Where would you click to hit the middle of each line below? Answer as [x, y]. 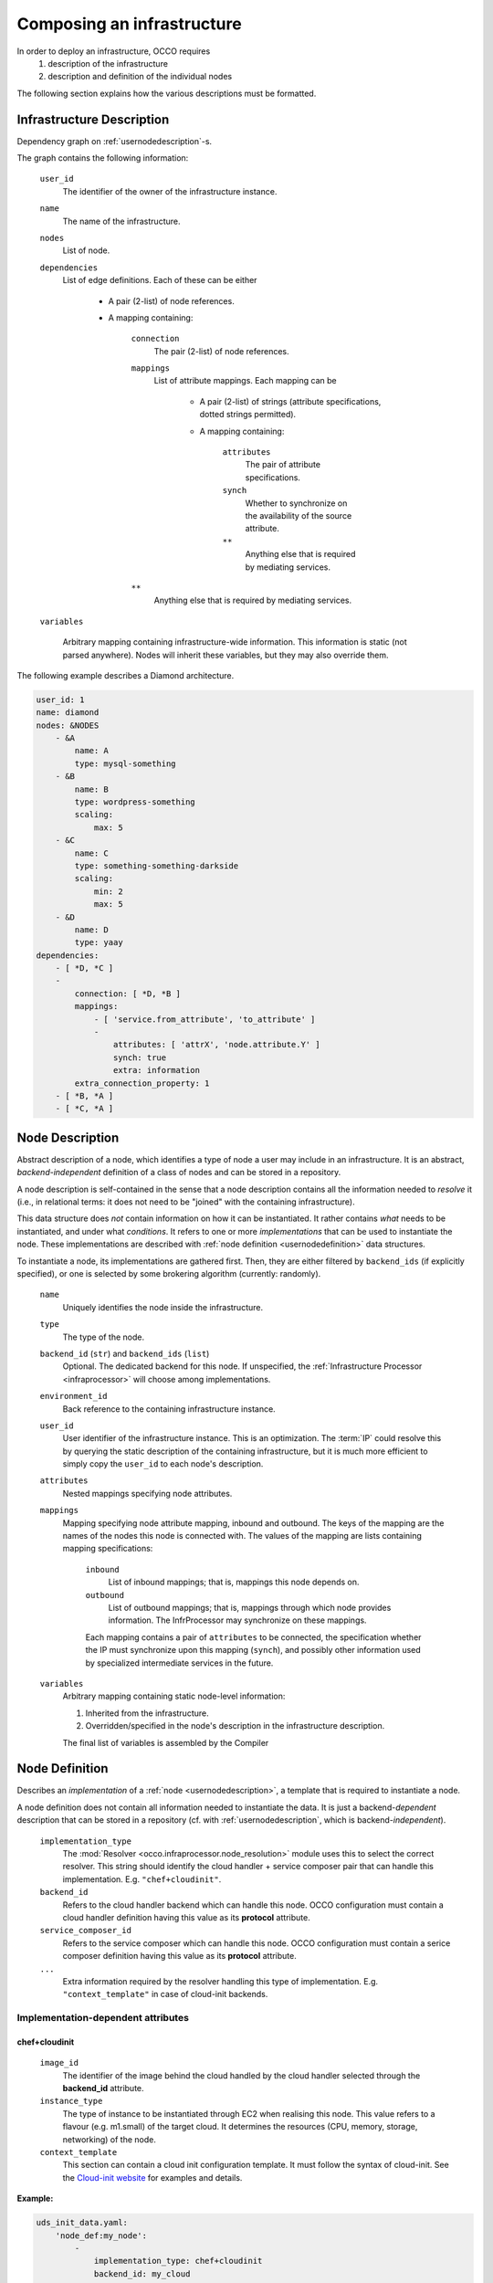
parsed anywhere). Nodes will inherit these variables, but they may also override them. [226, 655]
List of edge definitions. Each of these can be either [160, 280]
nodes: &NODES [68, 725]
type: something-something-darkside [157, 866]
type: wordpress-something [135, 802]
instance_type [71, 2101]
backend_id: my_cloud [142, 2273]
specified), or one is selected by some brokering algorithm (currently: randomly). [169, 1274]
